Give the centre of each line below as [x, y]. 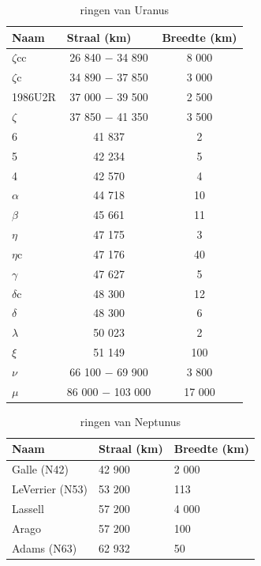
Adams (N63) [45, 547]
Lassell [28, 508]
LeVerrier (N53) [50, 489]
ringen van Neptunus [130, 421]
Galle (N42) [41, 469]
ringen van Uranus [125, 9]
